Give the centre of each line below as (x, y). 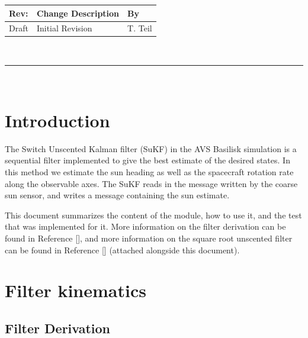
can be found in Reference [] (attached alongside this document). (122, 250)
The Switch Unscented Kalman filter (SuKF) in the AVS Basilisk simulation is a (151, 148)
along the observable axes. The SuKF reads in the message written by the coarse (151, 183)
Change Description (78, 13)
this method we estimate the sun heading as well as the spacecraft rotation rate (149, 171)
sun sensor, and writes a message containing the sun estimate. (117, 195)
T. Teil (140, 28)
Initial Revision (64, 28)
